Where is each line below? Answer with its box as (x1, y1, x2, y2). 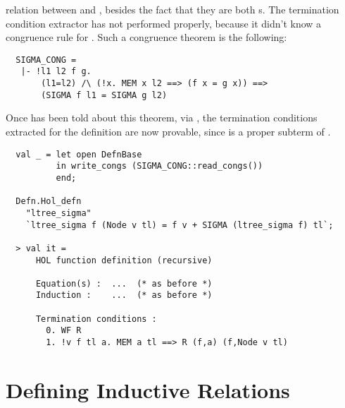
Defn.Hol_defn (15, 196, 82, 207)
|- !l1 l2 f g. (20, 66, 92, 77)
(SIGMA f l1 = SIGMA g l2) (41, 90, 168, 100)
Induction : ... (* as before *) (35, 290, 213, 301)
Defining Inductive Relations (6, 375, 290, 404)
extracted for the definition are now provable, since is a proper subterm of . (6, 124, 331, 138)
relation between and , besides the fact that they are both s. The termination (6, 2, 339, 16)
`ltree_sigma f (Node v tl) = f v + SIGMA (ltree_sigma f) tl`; (25, 220, 334, 230)
